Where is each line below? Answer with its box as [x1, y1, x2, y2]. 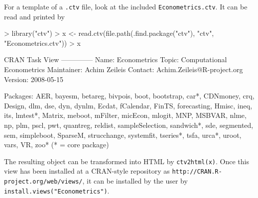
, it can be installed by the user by [82, 176, 188, 186]
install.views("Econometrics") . [4, 185, 110, 196]
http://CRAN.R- [172, 168, 222, 176]
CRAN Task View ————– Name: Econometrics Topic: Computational [4, 54, 227, 65]
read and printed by [4, 11, 65, 21]
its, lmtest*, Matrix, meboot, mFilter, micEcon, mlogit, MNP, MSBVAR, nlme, [4, 110, 247, 120]
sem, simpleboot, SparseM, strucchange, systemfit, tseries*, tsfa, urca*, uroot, [4, 129, 242, 140]
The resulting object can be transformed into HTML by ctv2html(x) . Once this [4, 156, 249, 166]
